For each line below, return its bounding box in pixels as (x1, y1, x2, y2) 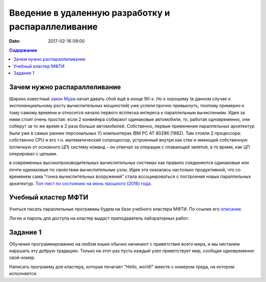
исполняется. (9, 271, 38, 277)
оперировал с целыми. (9, 150, 58, 157)
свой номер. (9, 254, 35, 260)
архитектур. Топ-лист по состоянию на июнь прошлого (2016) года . (9, 180, 152, 186)
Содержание (9, 47, 37, 53)
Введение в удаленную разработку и (9, 7, 170, 18)
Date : (9, 38, 21, 44)
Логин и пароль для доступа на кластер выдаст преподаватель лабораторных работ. (9, 215, 189, 221)
